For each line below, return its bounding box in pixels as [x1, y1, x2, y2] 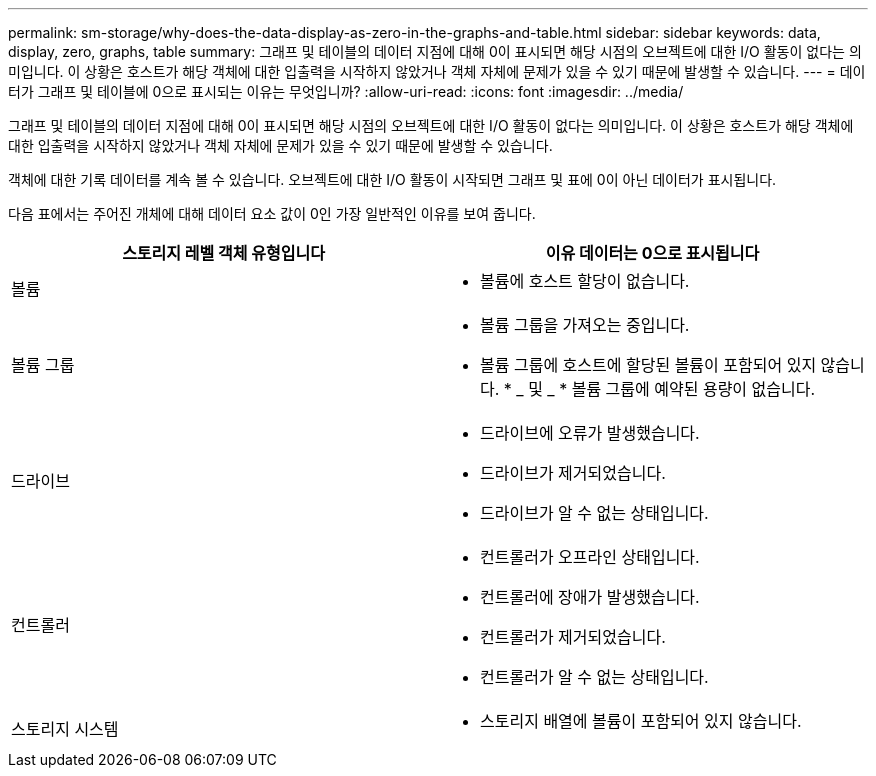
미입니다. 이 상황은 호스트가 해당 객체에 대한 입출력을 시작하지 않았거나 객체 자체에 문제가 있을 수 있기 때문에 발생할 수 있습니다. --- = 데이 [8, 63, 866, 80]
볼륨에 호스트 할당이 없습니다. [480, 271, 690, 291]
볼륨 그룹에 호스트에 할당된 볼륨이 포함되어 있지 [480, 355, 817, 375]
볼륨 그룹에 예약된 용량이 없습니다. [571, 379, 816, 399]
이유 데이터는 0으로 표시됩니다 [545, 243, 760, 263]
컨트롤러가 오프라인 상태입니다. [480, 547, 700, 567]
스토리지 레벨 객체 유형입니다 [122, 243, 325, 263]
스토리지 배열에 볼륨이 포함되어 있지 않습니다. [480, 711, 802, 731]
